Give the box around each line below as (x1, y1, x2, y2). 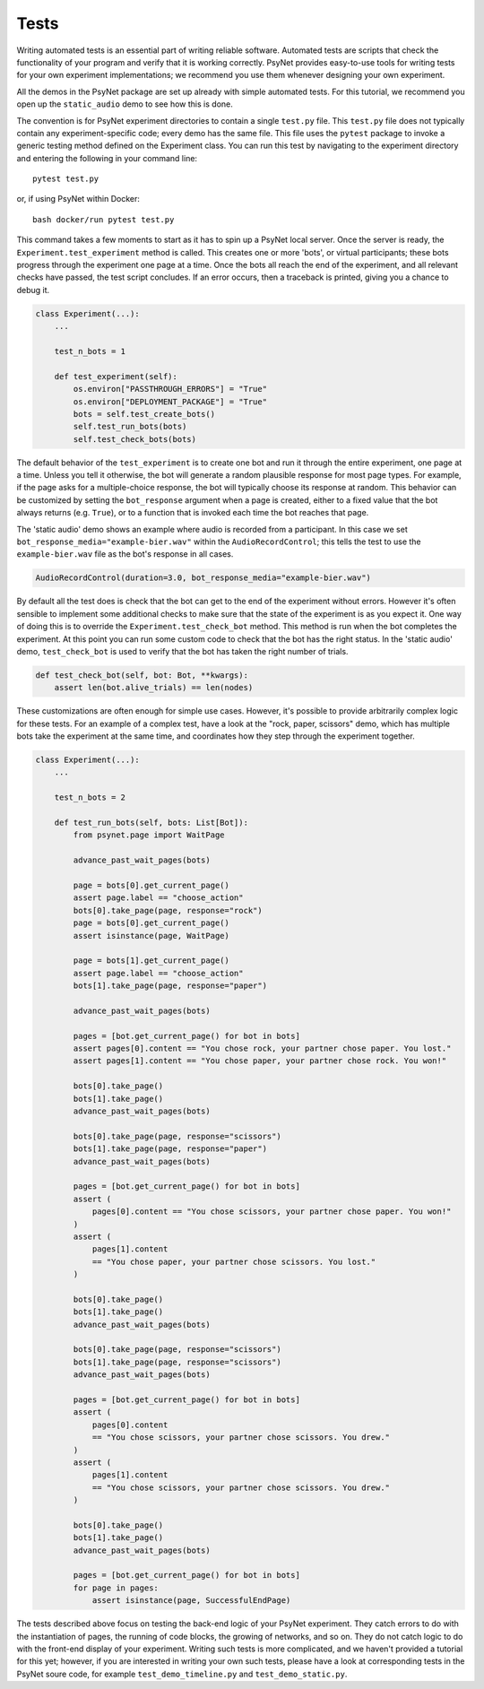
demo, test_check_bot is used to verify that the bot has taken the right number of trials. (16, 645, 349, 656)
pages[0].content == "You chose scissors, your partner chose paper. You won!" (91, 1207, 452, 1217)
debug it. (16, 284, 50, 295)
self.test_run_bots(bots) (73, 421, 187, 432)
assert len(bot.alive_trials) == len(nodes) (54, 682, 254, 693)
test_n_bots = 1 (54, 346, 125, 356)
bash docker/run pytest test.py (32, 214, 175, 224)
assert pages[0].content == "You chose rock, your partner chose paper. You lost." (73, 1044, 452, 1053)
